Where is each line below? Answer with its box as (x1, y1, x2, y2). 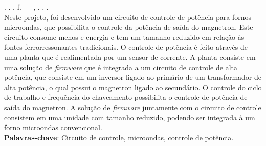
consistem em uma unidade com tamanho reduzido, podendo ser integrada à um (4, 112, 255, 122)
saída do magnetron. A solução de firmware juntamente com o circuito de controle (4, 101, 261, 112)
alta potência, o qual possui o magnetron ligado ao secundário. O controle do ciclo (4, 81, 262, 92)
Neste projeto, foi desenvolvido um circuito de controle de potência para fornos (4, 11, 252, 22)
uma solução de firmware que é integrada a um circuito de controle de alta (4, 61, 237, 72)
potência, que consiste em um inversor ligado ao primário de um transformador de (4, 72, 262, 82)
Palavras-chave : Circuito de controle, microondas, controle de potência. (4, 132, 234, 142)
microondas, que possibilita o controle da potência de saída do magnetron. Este (4, 22, 253, 32)
